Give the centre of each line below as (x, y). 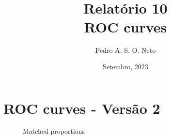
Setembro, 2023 (125, 66)
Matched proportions (54, 131)
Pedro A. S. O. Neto (125, 50)
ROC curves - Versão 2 (82, 108)
